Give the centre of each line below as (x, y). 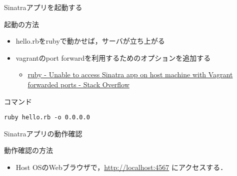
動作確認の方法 (28, 150)
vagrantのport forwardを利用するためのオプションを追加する (113, 57)
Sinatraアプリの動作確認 (43, 133)
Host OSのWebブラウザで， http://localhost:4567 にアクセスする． (121, 167)
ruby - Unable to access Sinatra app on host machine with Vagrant (130, 74)
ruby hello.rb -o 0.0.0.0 (47, 118)
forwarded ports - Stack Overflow (78, 84)
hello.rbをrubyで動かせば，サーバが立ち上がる (90, 41)
